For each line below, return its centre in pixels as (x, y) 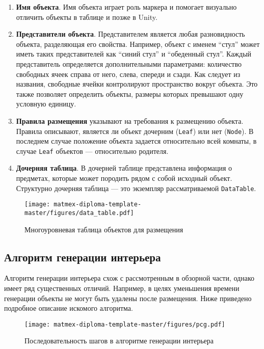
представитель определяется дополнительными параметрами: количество (129, 63)
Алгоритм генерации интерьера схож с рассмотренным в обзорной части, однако (129, 278)
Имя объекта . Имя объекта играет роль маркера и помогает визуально (126, 7)
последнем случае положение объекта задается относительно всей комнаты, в (136, 141)
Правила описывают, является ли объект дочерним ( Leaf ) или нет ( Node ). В (135, 131)
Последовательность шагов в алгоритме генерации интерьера (119, 341)
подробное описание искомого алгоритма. (69, 308)
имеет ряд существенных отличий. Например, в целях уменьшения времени (122, 288)
